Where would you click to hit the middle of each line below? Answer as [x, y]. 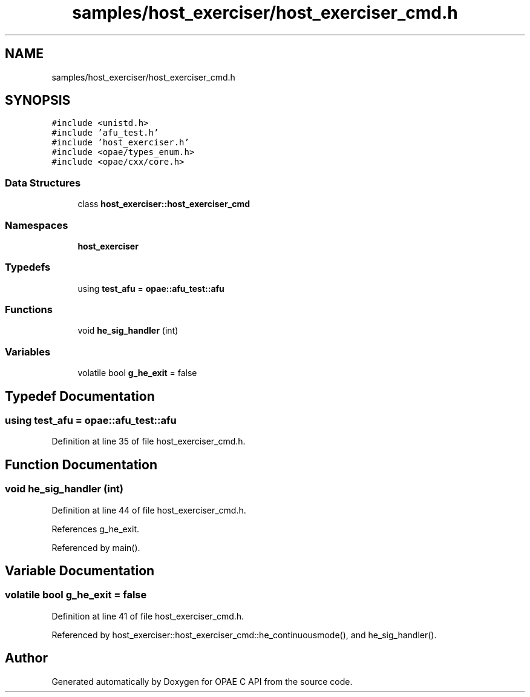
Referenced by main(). [96, 547]
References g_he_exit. [96, 529]
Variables [28, 352]
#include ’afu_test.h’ [105, 133]
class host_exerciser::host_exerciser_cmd [164, 204]
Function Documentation [81, 464]
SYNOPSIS [38, 101]
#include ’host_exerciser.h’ [120, 143]
